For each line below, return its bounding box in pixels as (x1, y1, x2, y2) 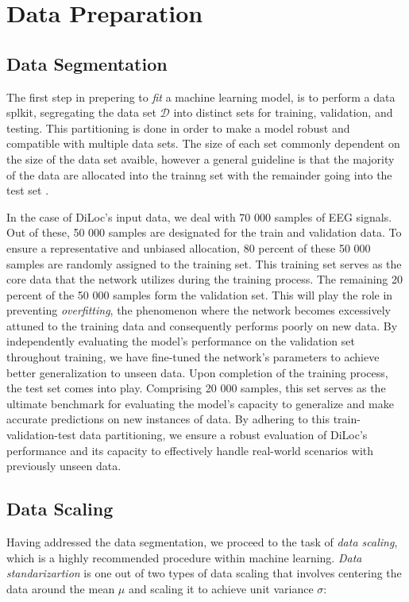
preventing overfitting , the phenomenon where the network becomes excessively (6, 302, 391, 318)
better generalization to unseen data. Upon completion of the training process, (6, 364, 388, 380)
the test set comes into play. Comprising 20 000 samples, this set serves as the (6, 380, 386, 396)
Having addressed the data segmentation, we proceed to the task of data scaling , (6, 534, 398, 550)
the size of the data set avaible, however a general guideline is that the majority (6, 150, 395, 167)
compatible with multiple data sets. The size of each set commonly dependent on (6, 135, 400, 152)
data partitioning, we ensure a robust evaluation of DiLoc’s (79, 426, 368, 443)
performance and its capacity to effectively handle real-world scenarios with (6, 442, 374, 458)
